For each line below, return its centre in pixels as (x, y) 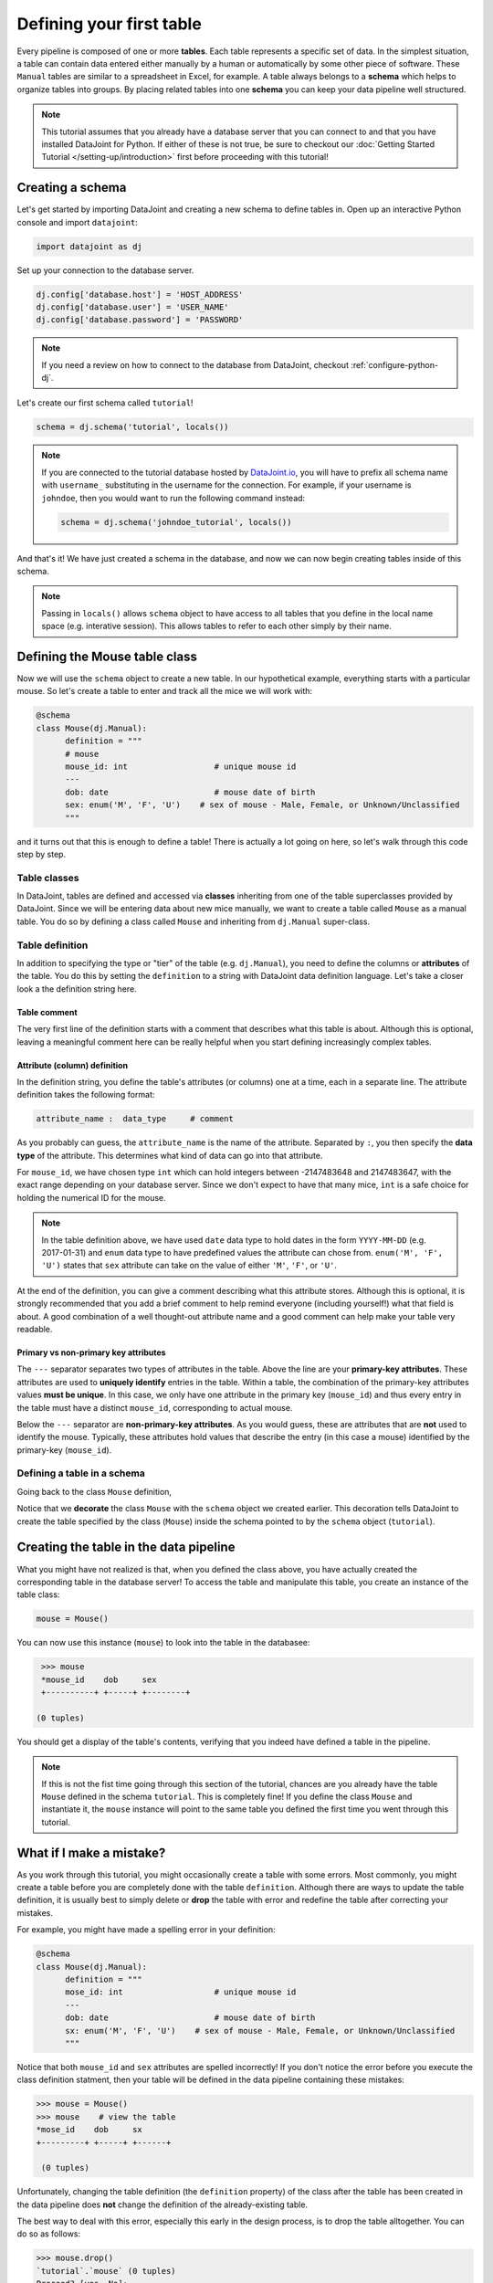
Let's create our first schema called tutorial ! (105, 403)
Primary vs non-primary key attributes (91, 1352)
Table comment (47, 1012)
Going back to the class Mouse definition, (94, 1491)
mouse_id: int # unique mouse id (181, 766)
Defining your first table (110, 24)
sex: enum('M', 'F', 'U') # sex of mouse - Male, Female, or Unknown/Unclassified (262, 805)
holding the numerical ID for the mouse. (91, 1197)
